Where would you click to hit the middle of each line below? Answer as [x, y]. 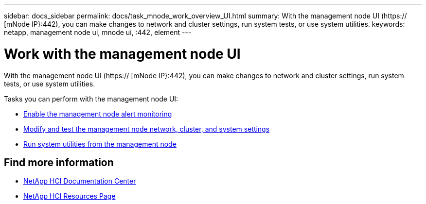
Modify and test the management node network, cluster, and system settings [147, 129]
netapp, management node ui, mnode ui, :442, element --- [98, 32]
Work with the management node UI [122, 54]
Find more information [59, 162]
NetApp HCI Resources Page [70, 196]
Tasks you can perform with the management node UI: [91, 99]
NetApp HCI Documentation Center [80, 181]
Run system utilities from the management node [100, 144]
